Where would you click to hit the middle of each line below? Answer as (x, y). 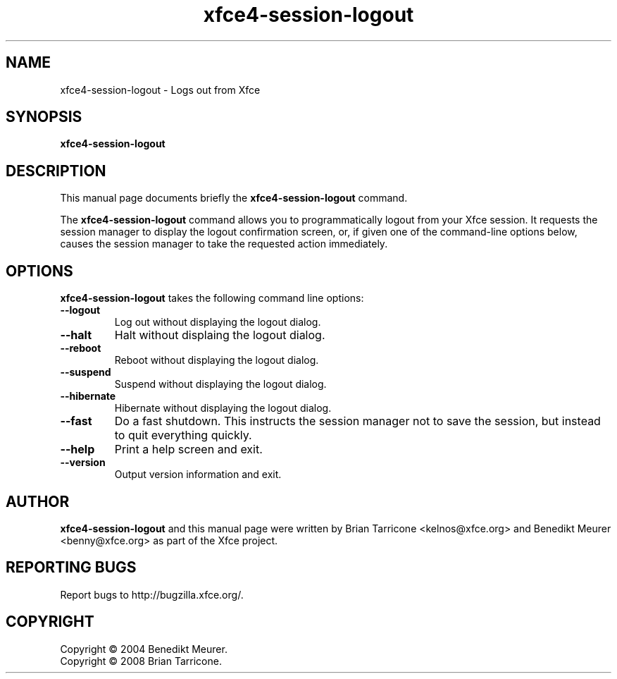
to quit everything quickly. (183, 435)
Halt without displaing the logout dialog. (220, 335)
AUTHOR (38, 501)
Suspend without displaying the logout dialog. (220, 384)
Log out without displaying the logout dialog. (218, 322)
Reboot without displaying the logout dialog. (217, 360)
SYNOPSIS (44, 117)
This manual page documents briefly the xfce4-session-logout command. (234, 198)
